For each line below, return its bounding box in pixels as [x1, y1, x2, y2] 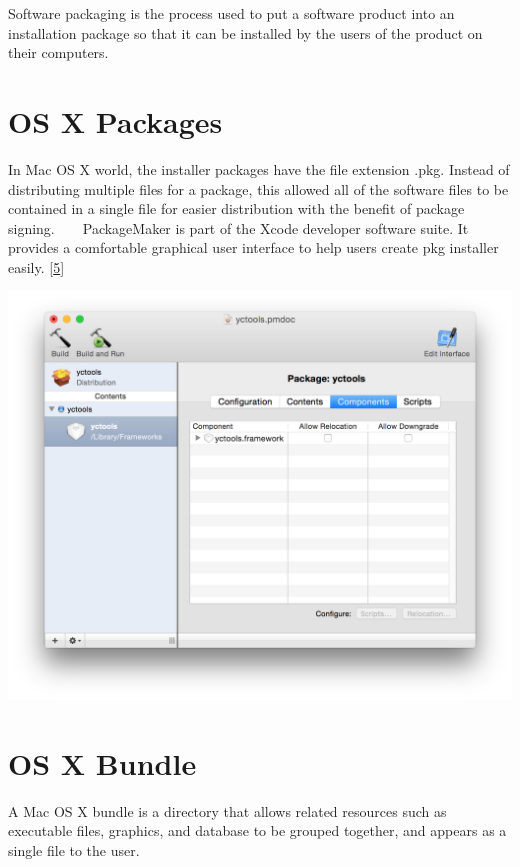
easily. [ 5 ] [8, 256, 65, 277]
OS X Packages [8, 100, 223, 141]
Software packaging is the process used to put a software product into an [8, 3, 455, 23]
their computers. [8, 42, 109, 63]
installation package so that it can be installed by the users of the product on [8, 22, 483, 43]
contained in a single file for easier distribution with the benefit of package [8, 198, 465, 219]
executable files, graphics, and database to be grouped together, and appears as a [8, 820, 507, 841]
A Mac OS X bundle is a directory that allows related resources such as [8, 800, 447, 821]
